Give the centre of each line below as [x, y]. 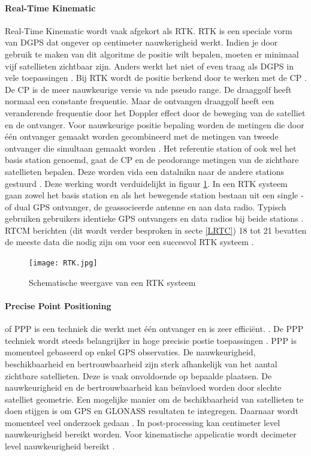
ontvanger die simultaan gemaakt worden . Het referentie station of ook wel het [151, 148]
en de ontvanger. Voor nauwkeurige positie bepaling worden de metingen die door [155, 124]
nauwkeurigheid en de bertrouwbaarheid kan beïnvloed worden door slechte [143, 387]
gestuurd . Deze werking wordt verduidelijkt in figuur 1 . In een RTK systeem [146, 183]
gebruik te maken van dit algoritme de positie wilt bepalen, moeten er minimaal [152, 54]
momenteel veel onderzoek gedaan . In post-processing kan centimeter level [143, 422]
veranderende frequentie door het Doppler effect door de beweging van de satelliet [155, 112]
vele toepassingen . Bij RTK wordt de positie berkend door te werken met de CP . [156, 78]
